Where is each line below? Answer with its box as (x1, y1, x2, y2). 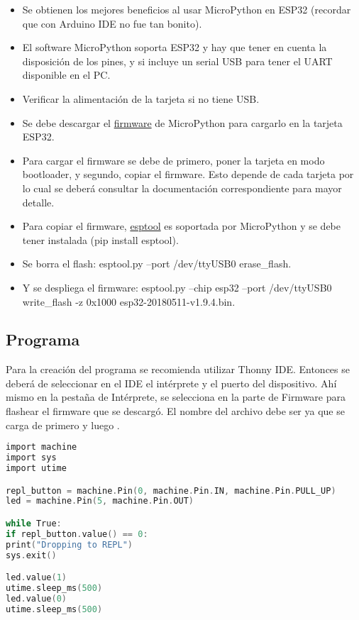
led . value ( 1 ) (6, 572, 67, 583)
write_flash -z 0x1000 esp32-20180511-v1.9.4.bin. (22, 294, 236, 309)
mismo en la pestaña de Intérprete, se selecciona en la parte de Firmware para (6, 389, 346, 404)
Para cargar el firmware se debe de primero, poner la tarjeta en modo (22, 153, 325, 167)
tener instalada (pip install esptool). (22, 232, 179, 247)
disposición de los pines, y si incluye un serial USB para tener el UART (22, 53, 333, 68)
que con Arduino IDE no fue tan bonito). (22, 16, 202, 31)
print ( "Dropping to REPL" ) (6, 539, 133, 550)
